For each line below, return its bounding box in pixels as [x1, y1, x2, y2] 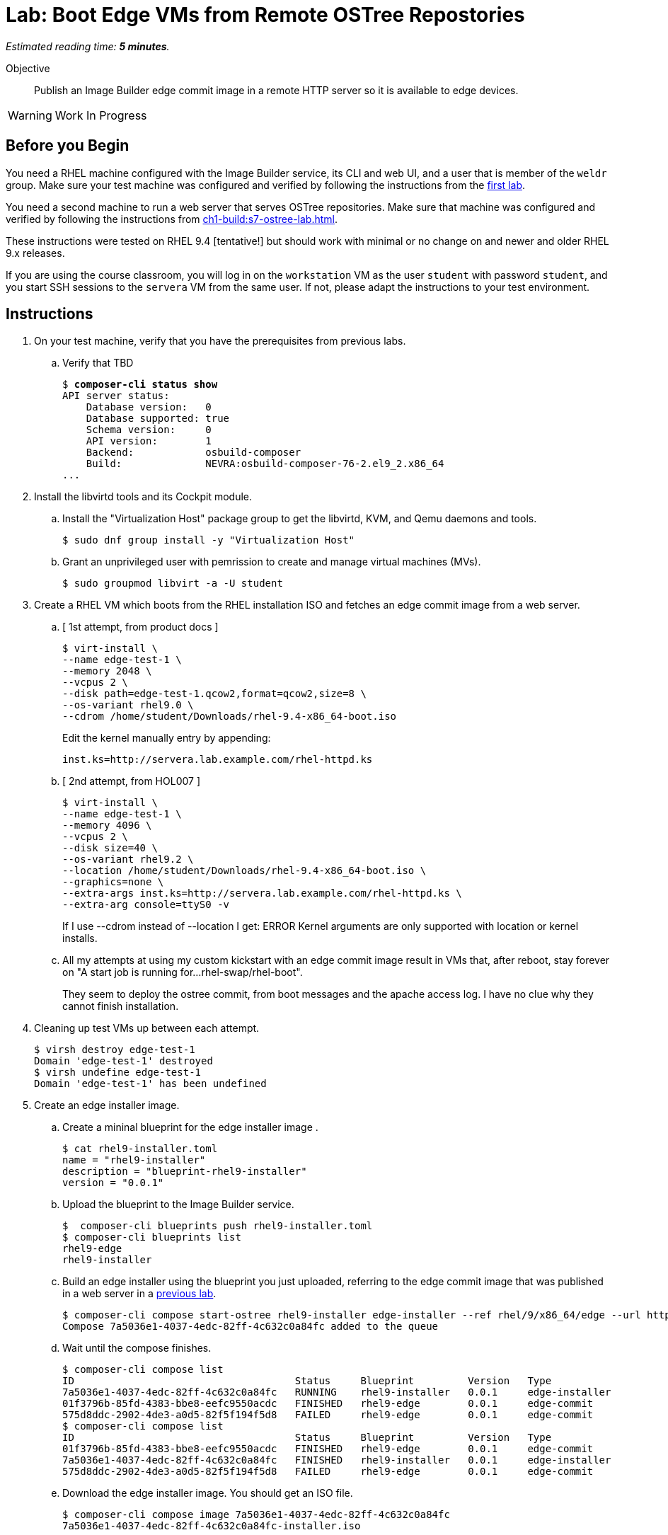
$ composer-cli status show [62, 379, 218, 391]
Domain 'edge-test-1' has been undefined [34, 1078, 267, 1090]
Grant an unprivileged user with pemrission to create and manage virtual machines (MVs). [62, 556, 481, 568]
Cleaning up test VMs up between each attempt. [34, 1022, 260, 1035]
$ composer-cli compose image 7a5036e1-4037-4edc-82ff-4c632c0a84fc [62, 1509, 450, 1521]
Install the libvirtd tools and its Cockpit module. [34, 490, 253, 503]
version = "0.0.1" [62, 1177, 164, 1189]
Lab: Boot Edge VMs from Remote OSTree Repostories [6, 3, 525, 27]
